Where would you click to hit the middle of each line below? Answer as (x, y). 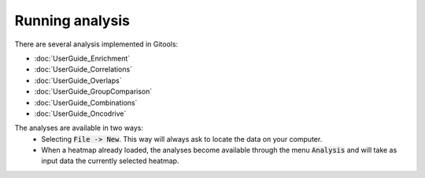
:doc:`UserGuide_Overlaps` (78, 80)
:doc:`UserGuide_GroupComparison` (93, 91)
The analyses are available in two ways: (79, 128)
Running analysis (72, 20)
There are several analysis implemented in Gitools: (96, 44)
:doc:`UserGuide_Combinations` (86, 102)
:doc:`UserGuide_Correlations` (83, 69)
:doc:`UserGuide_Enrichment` (82, 58)
